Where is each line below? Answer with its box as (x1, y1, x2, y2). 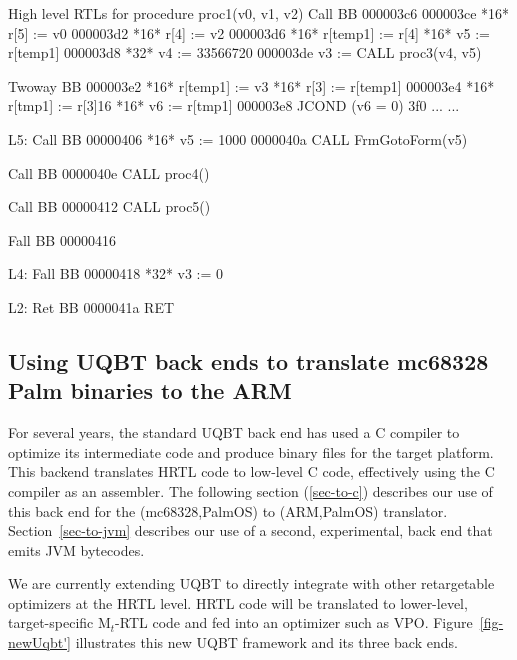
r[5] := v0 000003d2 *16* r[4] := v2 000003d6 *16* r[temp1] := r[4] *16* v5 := (8, 22, 491, 43)
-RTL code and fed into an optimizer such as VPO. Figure (115, 612, 473, 633)
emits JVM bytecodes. (8, 539, 145, 560)
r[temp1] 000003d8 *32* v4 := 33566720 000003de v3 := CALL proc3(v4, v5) (8, 42, 482, 63)
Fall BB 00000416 (8, 229, 116, 250)
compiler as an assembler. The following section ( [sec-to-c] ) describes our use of (8, 480, 493, 501)
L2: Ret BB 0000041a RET (8, 296, 175, 317)
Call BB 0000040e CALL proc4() (8, 162, 210, 183)
